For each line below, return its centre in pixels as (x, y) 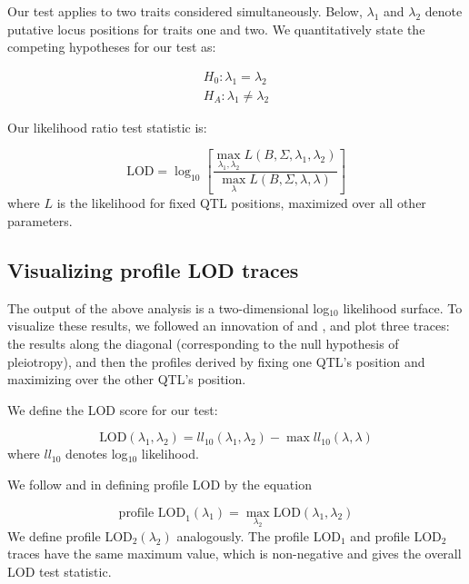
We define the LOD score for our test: (113, 409)
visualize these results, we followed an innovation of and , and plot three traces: (229, 326)
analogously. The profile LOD (259, 535)
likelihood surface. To (403, 307)
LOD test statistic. (60, 571)
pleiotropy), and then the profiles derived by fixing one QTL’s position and (216, 361)
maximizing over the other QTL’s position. (127, 379)
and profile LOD (396, 535)
